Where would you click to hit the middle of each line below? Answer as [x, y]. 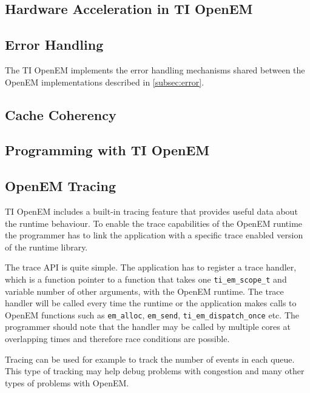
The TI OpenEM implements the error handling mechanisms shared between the [155, 69]
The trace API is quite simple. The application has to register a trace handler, [151, 267]
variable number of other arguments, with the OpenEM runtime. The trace [144, 291]
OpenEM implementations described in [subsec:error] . [105, 82]
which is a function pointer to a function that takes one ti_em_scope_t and [146, 279]
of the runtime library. [46, 247]
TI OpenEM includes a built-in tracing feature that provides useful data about [151, 211]
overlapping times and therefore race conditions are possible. [117, 338]
